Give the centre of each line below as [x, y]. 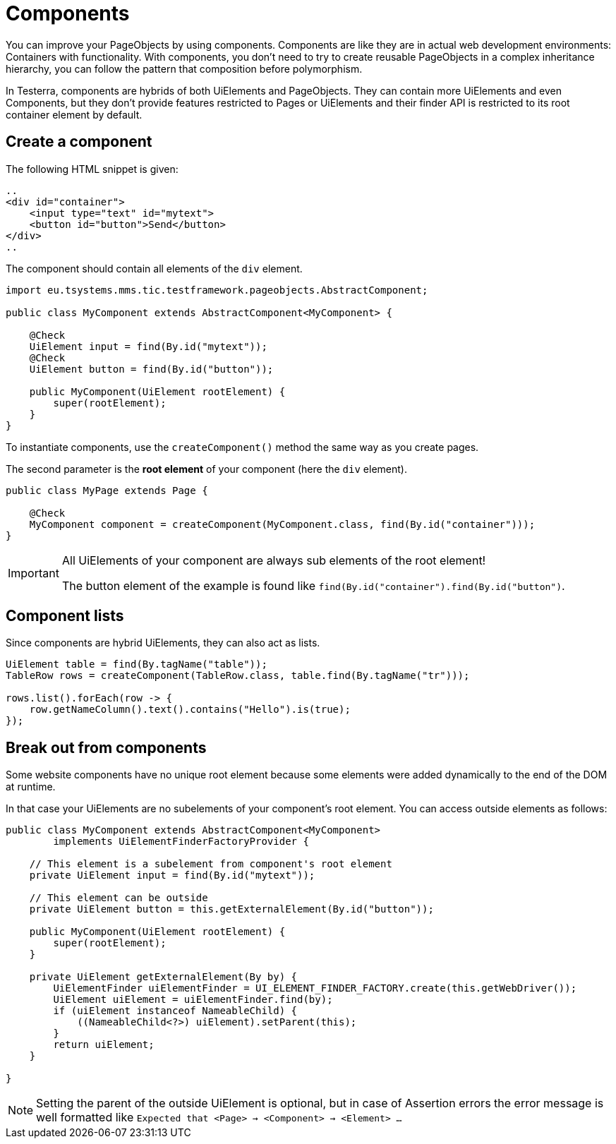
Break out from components [106, 747]
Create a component [79, 142]
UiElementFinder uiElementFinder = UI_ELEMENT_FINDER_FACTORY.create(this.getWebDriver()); [315, 988]
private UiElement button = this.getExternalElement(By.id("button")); [231, 909]
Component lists [65, 616]
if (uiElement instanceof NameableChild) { [175, 1011]
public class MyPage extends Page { [107, 490]
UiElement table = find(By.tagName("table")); [137, 664]
